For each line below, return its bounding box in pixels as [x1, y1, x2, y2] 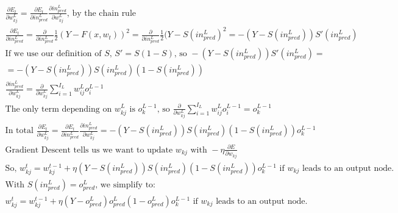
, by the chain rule [66, 9, 137, 18]
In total [5, 126, 34, 135]
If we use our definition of [5, 49, 102, 59]
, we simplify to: [95, 180, 155, 189]
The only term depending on [5, 104, 112, 114]
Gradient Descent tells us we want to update [5, 145, 173, 154]
